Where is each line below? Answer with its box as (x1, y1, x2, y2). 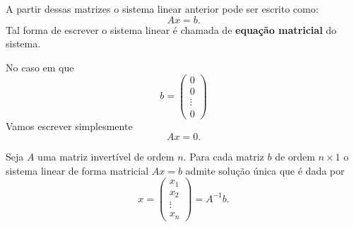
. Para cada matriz (183, 149, 264, 164)
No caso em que (6, 59, 74, 74)
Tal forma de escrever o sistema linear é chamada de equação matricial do (6, 22, 337, 37)
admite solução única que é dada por (185, 163, 345, 177)
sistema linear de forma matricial (6, 163, 149, 177)
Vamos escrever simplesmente (6, 118, 133, 133)
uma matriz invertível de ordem (37, 149, 175, 164)
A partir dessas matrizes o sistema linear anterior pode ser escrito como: (6, 1, 319, 16)
